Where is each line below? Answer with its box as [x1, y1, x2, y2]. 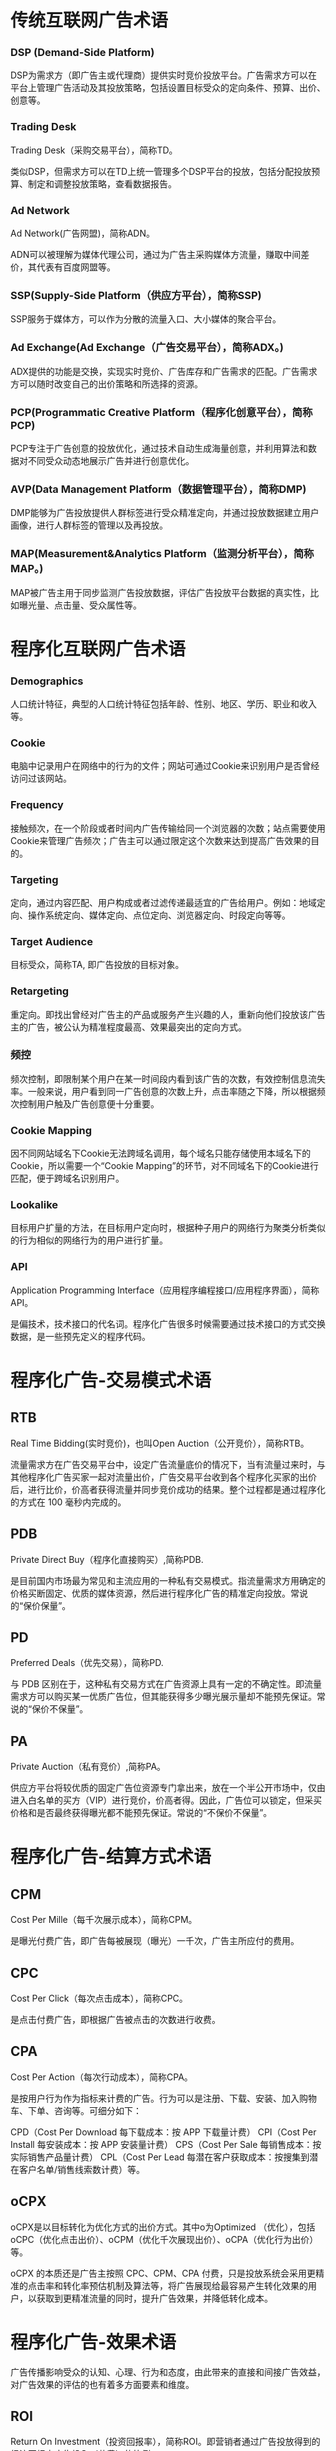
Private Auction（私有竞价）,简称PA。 [10, 1761, 167, 1773]
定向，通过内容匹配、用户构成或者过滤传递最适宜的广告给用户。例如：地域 [10, 896, 317, 908]
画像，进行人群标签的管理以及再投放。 [10, 519, 168, 531]
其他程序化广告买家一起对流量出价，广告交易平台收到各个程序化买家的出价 [10, 1471, 317, 1483]
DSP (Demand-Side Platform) [10, 46, 155, 60]
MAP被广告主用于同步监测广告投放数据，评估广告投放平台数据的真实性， [10, 586, 311, 598]
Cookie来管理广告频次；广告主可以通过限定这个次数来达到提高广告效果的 [10, 834, 312, 846]
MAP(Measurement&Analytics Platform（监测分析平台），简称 [10, 547, 315, 561]
